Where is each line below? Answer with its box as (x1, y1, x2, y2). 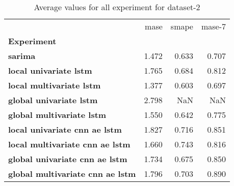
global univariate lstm (8, 94, 98, 106)
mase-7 (201, 20, 226, 32)
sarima (8, 50, 36, 61)
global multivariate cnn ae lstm (8, 168, 136, 179)
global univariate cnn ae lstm (8, 153, 127, 165)
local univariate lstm (8, 65, 92, 76)
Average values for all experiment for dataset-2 (34, 1, 200, 13)
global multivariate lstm (8, 109, 107, 120)
